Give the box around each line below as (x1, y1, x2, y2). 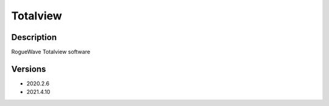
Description (11, 32, 57, 42)
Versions (11, 64, 46, 74)
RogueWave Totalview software (11, 48, 91, 56)
